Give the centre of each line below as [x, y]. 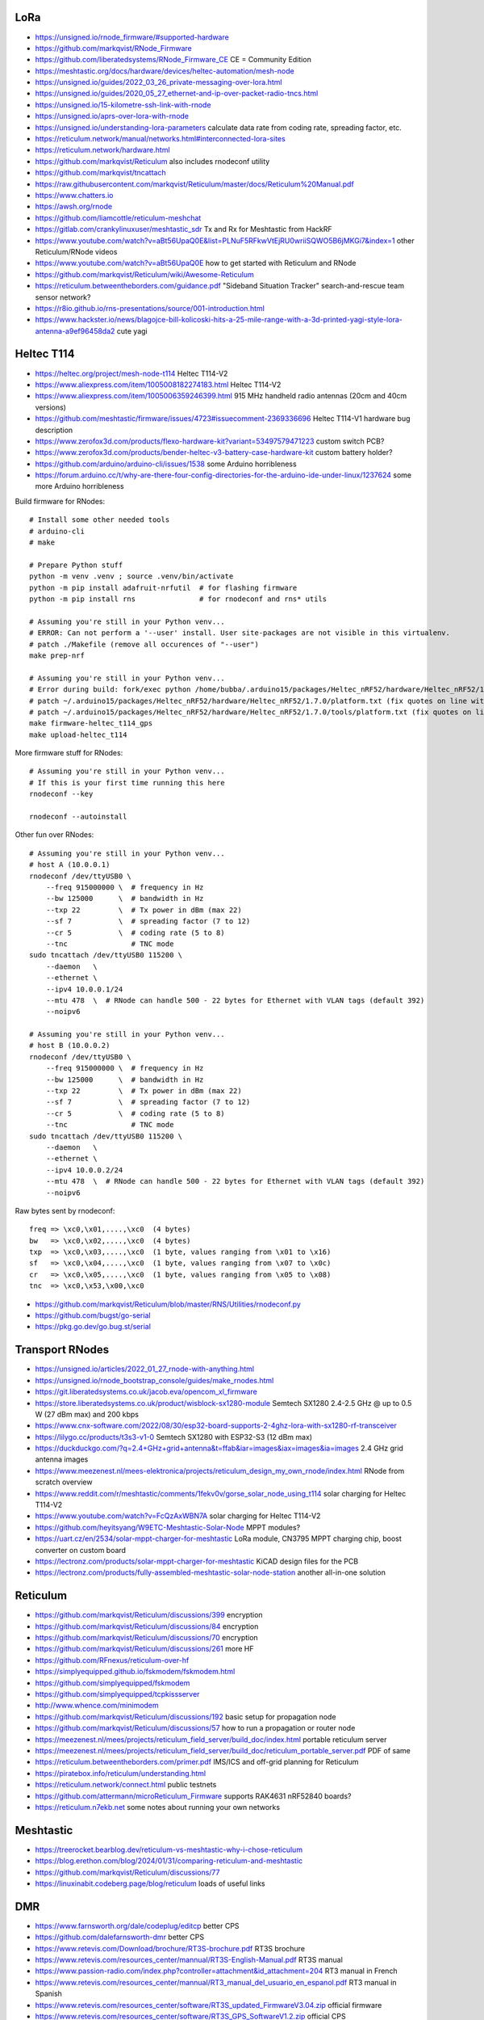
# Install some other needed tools [100, 520]
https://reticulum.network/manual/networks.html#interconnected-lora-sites [160, 139]
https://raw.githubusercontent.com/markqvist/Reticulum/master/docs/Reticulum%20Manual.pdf [194, 184]
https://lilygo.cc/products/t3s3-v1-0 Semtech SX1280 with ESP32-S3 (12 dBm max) [174, 1437]
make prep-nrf [57, 655]
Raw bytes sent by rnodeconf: [65, 1210]
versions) [50, 407]
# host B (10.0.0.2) [70, 1046]
